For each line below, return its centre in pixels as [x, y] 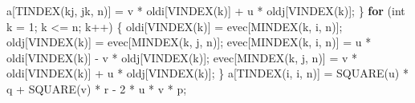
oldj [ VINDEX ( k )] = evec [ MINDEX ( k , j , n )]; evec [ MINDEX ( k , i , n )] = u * [189, 42]
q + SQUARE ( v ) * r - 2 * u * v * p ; [97, 88]
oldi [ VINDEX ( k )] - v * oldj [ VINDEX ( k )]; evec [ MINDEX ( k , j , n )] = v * [182, 57]
